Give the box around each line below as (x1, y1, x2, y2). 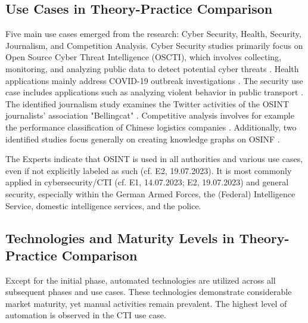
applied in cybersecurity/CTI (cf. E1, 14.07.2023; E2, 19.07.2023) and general (5, 176, 289, 188)
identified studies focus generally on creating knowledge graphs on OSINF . (5, 132, 280, 145)
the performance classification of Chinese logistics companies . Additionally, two (5, 120, 297, 133)
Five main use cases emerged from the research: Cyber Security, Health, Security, (5, 27, 301, 40)
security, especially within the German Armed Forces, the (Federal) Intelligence (5, 187, 295, 200)
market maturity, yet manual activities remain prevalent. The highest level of (5, 297, 287, 309)
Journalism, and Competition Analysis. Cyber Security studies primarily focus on (5, 39, 303, 51)
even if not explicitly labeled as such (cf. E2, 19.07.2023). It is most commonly (5, 164, 292, 176)
